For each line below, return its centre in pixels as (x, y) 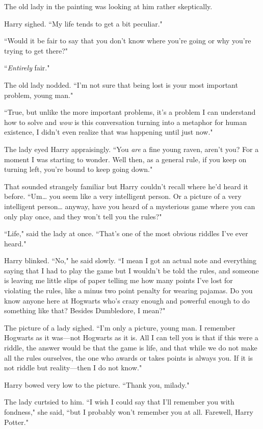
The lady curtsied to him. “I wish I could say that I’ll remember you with (119, 402)
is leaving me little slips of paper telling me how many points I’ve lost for (119, 280)
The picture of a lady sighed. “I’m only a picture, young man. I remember (120, 327)
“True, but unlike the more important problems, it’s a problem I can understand (130, 112)
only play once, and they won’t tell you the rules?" (83, 216)
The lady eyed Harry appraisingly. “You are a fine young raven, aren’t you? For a (131, 149)
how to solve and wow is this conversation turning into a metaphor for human (126, 122)
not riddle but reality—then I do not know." (73, 368)
